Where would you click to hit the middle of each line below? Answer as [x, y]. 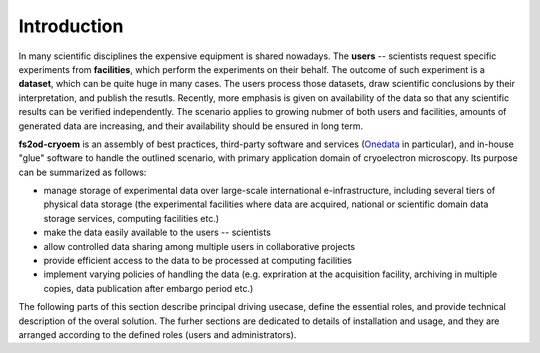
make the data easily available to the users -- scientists [157, 232]
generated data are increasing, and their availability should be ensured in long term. [191, 126]
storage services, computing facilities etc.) [131, 218]
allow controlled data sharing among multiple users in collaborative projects [199, 246]
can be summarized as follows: [82, 172]
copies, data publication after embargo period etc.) [148, 288]
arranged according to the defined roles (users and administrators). [157, 334]
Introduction [71, 26]
